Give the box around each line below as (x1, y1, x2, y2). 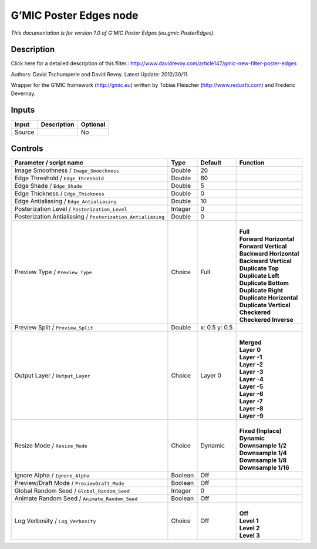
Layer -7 (239, 397, 264, 405)
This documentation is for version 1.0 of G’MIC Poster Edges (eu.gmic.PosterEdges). (11, 29, 215, 36)
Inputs (11, 105, 35, 115)
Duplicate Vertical (239, 301, 291, 309)
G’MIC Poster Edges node (11, 9, 139, 22)
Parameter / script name (14, 159, 83, 167)
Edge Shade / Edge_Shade (14, 182, 82, 190)
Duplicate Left (239, 272, 279, 280)
